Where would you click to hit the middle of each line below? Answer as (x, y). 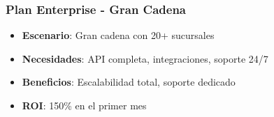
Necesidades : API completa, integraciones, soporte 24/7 (145, 58)
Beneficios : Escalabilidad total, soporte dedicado (129, 82)
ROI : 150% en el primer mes (84, 105)
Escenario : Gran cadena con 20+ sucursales (118, 35)
